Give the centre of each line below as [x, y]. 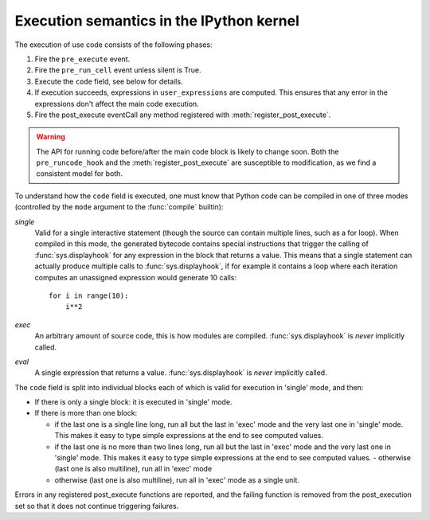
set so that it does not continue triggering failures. [97, 506]
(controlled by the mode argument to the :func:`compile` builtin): [119, 207]
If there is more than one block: [86, 413]
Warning [51, 137]
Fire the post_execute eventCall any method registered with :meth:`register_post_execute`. [183, 115]
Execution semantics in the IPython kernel [157, 21]
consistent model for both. [80, 174]
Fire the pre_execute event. [82, 59]
